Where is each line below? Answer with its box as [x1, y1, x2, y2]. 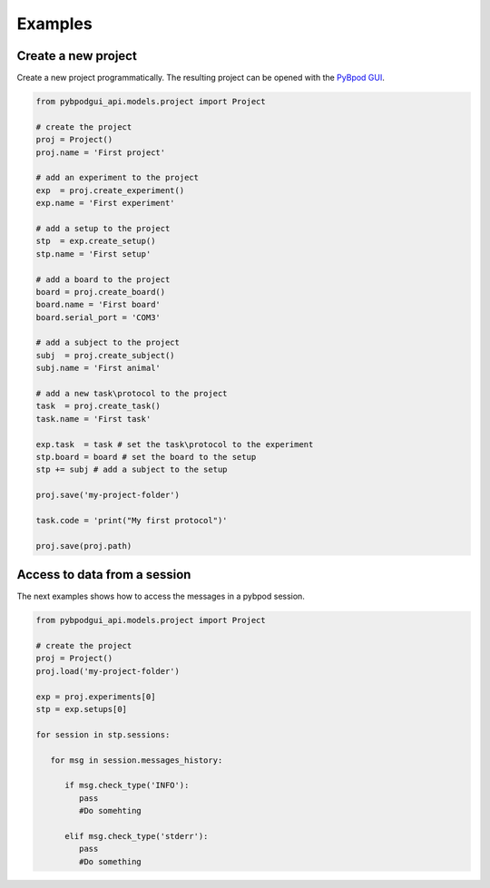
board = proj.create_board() [35, 287, 166, 297]
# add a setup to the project [35, 223, 171, 233]
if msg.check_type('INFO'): [64, 780, 190, 791]
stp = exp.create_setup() [35, 236, 156, 247]
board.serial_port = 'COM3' [35, 312, 161, 322]
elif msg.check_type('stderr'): [64, 831, 209, 841]
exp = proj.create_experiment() [35, 185, 185, 195]
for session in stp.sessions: [35, 729, 171, 739]
